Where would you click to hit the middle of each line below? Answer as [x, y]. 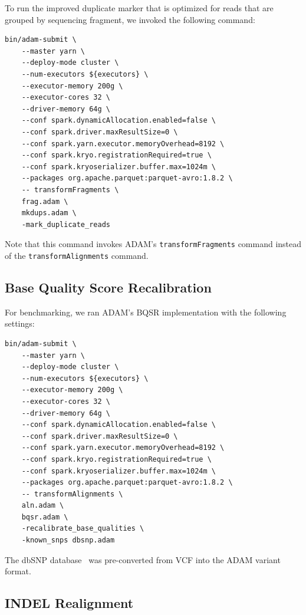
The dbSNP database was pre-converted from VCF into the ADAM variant [143, 559]
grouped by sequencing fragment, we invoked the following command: [130, 19]
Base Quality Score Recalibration [108, 287]
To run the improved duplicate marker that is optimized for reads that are [139, 8]
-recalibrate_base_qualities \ [83, 529]
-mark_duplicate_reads [66, 224]
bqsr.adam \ [45, 517]
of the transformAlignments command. [77, 255]
